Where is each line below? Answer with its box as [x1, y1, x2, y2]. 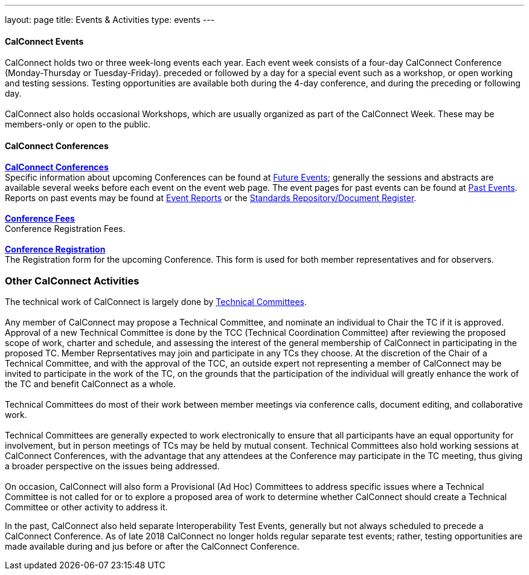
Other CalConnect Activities [5, 274, 139, 287]
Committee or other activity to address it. [5, 502, 168, 513]
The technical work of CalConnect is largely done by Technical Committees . [5, 297, 307, 307]
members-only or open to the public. [5, 119, 151, 130]
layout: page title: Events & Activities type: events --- [5, 14, 215, 25]
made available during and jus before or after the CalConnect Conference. [5, 541, 300, 552]
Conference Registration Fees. [5, 223, 126, 234]
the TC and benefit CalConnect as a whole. [5, 379, 176, 390]
